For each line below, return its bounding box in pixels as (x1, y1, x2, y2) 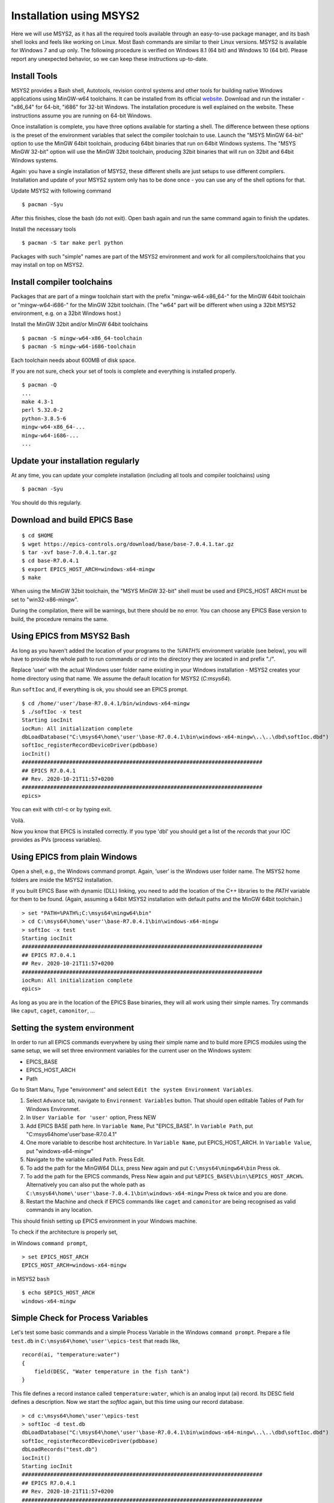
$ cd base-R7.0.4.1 (22, 557, 79, 565)
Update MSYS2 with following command (11, 187, 111, 194)
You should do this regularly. (11, 499, 82, 506)
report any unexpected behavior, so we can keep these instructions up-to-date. (11, 55, 208, 63)
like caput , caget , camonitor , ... (11, 1007, 96, 1014)
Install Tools (11, 71, 58, 81)
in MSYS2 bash (11, 1275, 50, 1282)
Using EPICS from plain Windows (11, 852, 138, 862)
